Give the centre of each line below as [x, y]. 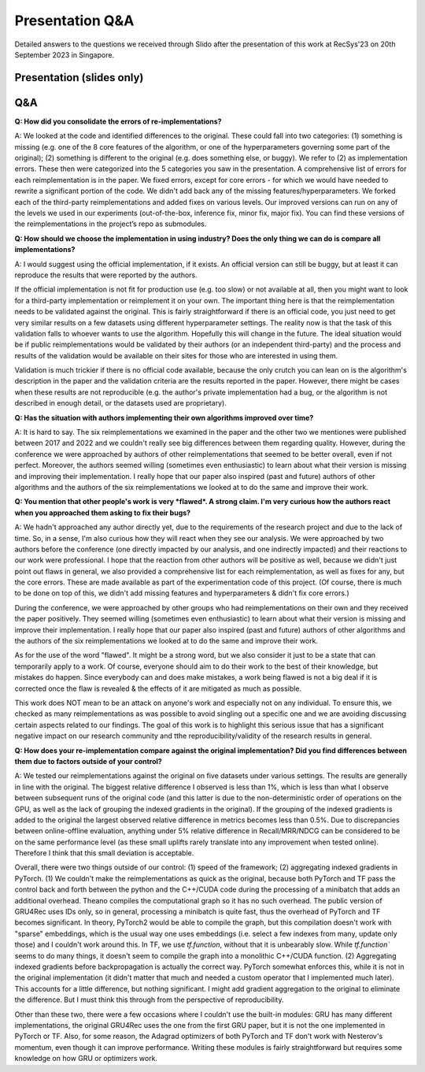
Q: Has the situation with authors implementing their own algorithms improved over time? [164, 417]
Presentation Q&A [74, 20]
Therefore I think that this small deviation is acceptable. [104, 853]
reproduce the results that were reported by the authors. [106, 275]
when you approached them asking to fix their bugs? [103, 513]
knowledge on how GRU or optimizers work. [86, 1059]
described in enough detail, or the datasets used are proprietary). [121, 403]
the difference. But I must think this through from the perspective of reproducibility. [149, 1000]
